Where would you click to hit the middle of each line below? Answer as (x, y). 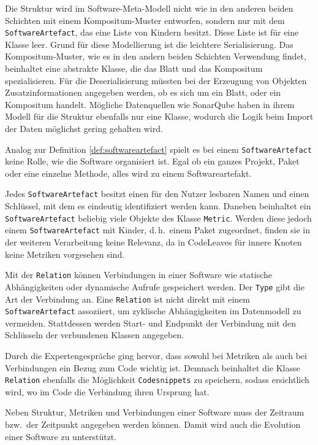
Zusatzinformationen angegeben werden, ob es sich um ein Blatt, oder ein (143, 92)
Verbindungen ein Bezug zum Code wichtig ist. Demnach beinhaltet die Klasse (153, 367)
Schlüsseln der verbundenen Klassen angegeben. (95, 335)
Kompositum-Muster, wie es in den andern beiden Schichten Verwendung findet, (156, 56)
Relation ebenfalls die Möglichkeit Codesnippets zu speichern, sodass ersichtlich (157, 380)
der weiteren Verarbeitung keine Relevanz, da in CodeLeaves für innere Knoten (153, 242)
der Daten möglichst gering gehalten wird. (84, 128)
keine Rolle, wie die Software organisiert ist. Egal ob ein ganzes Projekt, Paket (152, 161)
